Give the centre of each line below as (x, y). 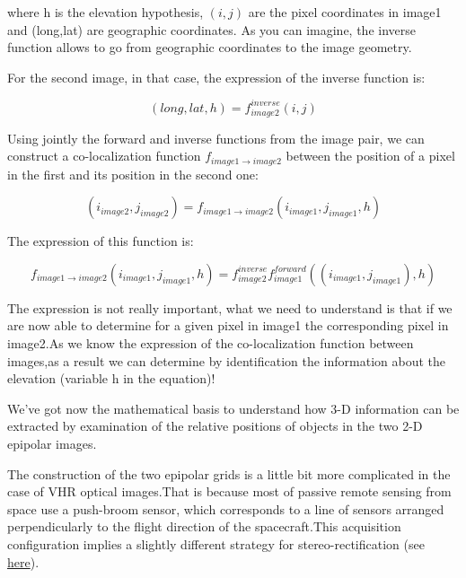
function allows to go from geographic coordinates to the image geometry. (210, 47)
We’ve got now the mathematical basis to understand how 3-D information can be (233, 408)
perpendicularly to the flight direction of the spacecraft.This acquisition (204, 526)
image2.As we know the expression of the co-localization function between (211, 343)
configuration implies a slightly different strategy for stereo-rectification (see (216, 543)
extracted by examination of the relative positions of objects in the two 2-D (215, 426)
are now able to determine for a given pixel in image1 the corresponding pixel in (228, 325)
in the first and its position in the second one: (133, 174)
